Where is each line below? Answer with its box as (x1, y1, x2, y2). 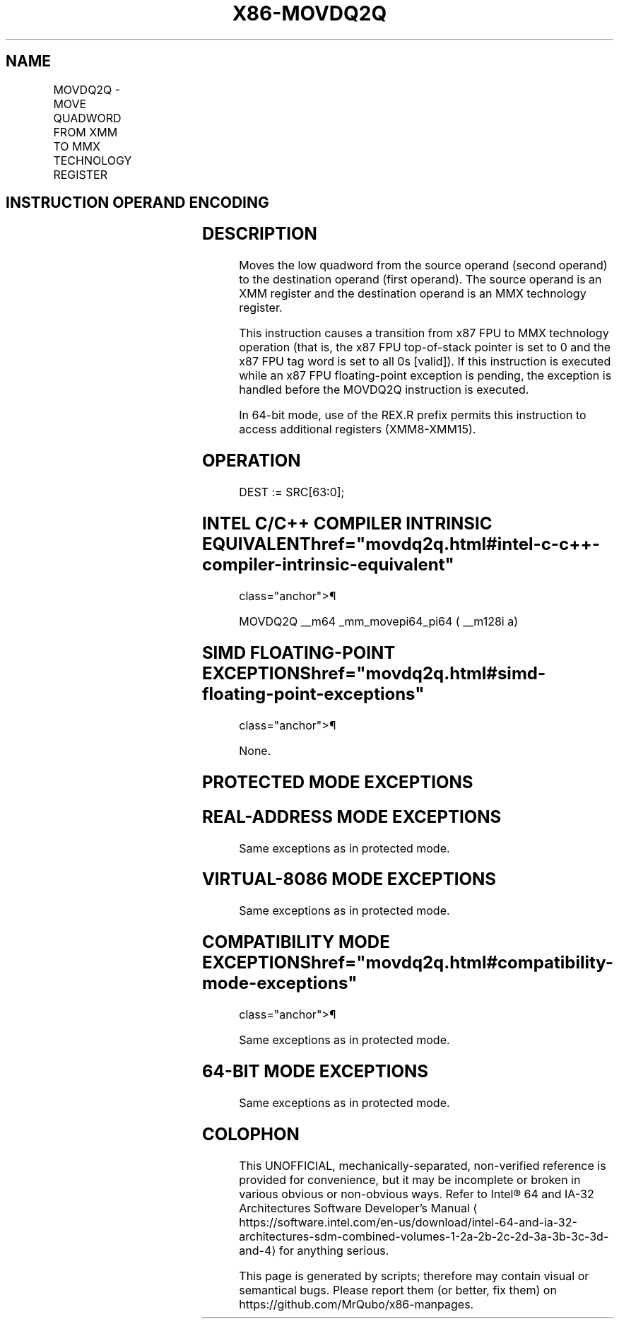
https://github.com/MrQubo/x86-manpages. (239, 1296, 474, 1311)
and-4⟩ (239, 1243, 276, 1258)
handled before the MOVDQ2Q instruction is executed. (239, 382, 529, 397)
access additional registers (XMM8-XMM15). (239, 422, 476, 437)
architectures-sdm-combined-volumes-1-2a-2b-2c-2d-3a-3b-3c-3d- (239, 1229, 609, 1243)
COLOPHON (201, 1123, 300, 1144)
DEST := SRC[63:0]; (239, 485, 345, 500)
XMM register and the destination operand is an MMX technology (239, 286, 586, 301)
